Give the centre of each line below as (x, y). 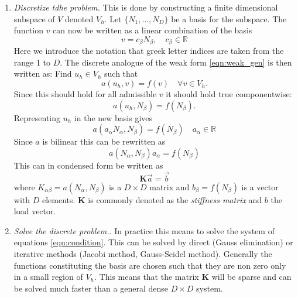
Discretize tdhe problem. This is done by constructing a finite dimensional (146, 7)
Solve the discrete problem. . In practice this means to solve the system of (144, 230)
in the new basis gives (113, 117)
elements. (59, 199)
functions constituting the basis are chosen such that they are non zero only (150, 265)
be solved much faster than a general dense (91, 288)
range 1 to (32, 62)
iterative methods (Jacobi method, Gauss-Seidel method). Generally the (143, 253)
